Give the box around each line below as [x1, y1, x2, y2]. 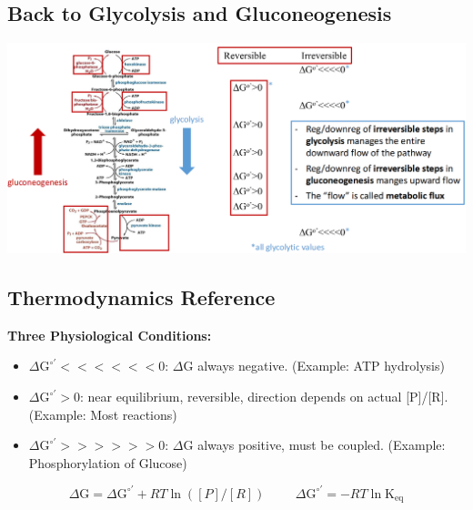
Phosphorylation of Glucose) [28, 453, 187, 472]
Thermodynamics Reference [7, 283, 276, 311]
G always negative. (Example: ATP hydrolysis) [183, 356, 445, 375]
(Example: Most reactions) [28, 404, 177, 423]
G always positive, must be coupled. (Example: [183, 435, 446, 454]
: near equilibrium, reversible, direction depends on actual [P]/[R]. [80, 387, 448, 406]
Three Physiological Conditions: [7, 325, 212, 344]
